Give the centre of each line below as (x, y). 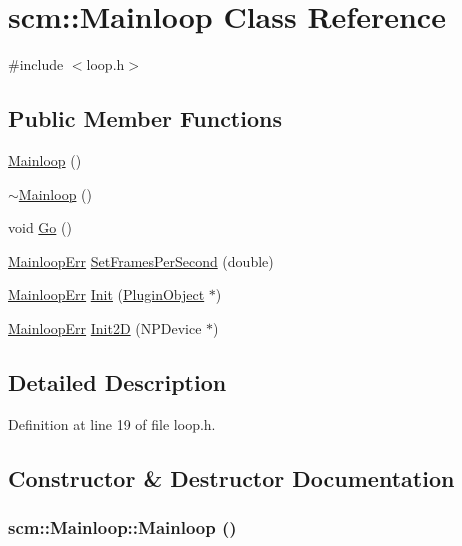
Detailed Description (117, 381)
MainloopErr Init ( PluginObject (106, 294)
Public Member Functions (145, 118)
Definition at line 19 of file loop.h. (112, 423)
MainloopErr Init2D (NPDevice (105, 327)
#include (36, 64)
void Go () (40, 227)
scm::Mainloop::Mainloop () (122, 526)
